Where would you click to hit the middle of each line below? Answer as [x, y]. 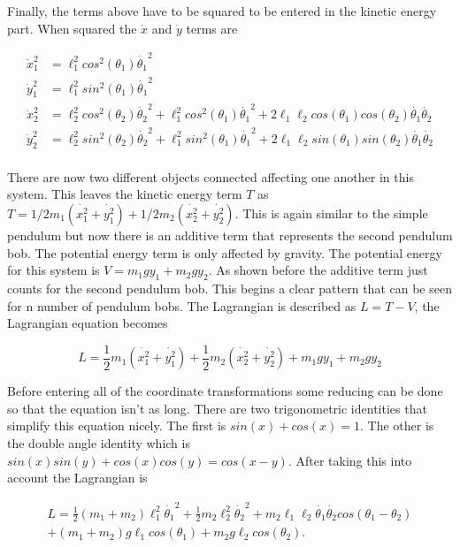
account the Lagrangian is [77, 478]
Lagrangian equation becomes [88, 323]
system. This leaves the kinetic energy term [125, 194]
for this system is [54, 270]
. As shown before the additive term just [318, 270]
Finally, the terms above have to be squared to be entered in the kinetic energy [222, 11]
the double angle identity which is [99, 443]
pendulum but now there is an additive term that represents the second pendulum [230, 235]
